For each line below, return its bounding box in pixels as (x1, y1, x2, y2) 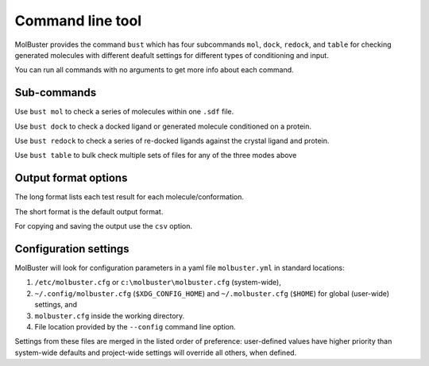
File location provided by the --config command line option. (34, 322, 236, 331)
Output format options (14, 171, 128, 185)
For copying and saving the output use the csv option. (14, 222, 192, 231)
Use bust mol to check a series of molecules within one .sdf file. (14, 107, 234, 117)
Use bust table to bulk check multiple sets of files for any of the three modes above (14, 151, 297, 160)
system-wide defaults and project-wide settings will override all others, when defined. (14, 348, 297, 357)
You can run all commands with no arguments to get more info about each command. (14, 65, 294, 75)
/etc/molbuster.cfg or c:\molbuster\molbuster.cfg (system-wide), (34, 278, 281, 287)
